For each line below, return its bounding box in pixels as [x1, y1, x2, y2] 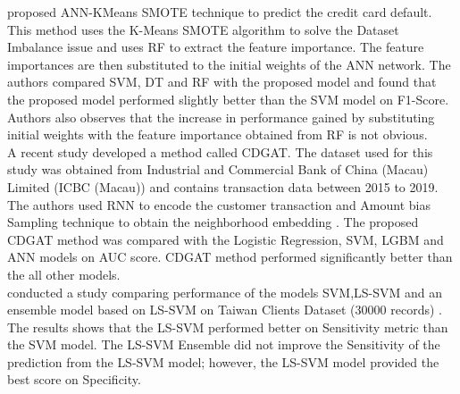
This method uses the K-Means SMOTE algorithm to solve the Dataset [7, 20, 399, 38]
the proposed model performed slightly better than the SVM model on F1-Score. [7, 89, 449, 108]
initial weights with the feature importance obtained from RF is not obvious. [7, 125, 428, 144]
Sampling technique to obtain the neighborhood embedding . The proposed [7, 213, 419, 231]
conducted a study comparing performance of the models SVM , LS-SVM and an [7, 282, 443, 301]
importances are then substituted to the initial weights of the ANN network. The [7, 54, 451, 73]
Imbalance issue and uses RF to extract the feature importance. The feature [7, 38, 424, 56]
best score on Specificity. [7, 370, 141, 389]
